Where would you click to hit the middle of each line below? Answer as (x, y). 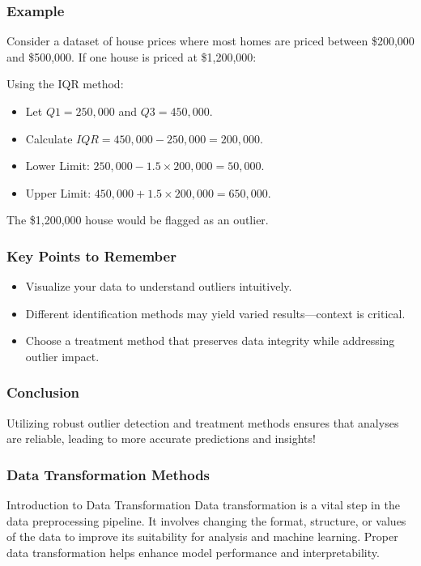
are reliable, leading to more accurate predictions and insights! (161, 438)
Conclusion (43, 392)
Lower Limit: (57, 166)
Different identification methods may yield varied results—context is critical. (215, 313)
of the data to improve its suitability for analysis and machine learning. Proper (202, 536)
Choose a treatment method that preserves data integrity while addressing (210, 340)
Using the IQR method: (65, 84)
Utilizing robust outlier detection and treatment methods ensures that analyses (203, 422)
